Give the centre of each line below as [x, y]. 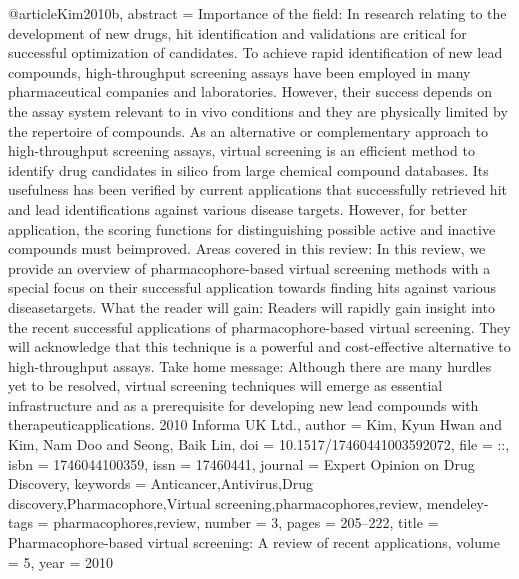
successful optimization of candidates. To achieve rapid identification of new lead [255, 52]
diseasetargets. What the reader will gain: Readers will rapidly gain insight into [251, 306]
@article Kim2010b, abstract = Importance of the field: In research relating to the [257, 13]
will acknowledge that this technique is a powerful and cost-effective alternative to [259, 346]
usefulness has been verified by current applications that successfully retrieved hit [257, 189]
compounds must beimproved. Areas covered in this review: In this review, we [247, 248]
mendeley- [457, 502]
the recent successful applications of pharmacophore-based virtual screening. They [259, 326]
